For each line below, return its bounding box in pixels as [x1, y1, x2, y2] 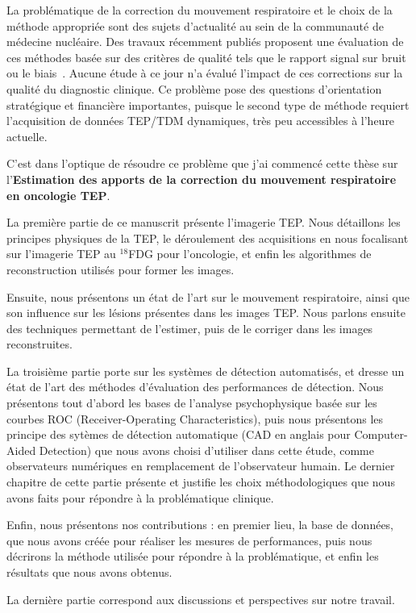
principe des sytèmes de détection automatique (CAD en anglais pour [6, 426, 351, 443]
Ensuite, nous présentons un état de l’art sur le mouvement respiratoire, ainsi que [6, 288, 410, 305]
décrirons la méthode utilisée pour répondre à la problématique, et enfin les [6, 548, 379, 565]
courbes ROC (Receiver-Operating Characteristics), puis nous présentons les [6, 410, 384, 427]
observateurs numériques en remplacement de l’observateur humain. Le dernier [6, 457, 395, 474]
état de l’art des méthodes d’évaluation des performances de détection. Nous [6, 378, 384, 395]
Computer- [354, 426, 408, 443]
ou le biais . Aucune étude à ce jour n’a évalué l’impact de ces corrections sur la [6, 65, 403, 81]
